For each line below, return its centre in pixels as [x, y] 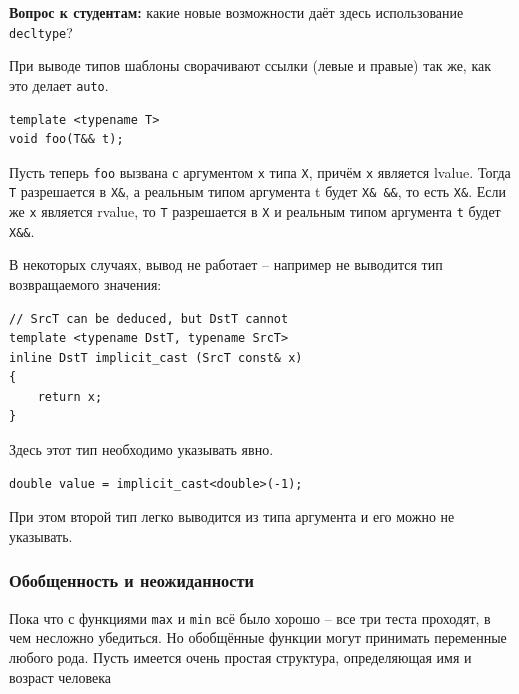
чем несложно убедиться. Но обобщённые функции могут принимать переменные [258, 637]
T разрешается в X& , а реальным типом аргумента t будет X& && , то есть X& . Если [257, 191]
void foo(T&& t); [66, 139]
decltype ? [41, 31]
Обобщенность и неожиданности [132, 580]
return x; [70, 396]
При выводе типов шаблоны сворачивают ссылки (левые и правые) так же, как [250, 65]
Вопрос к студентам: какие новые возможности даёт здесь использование [236, 12]
